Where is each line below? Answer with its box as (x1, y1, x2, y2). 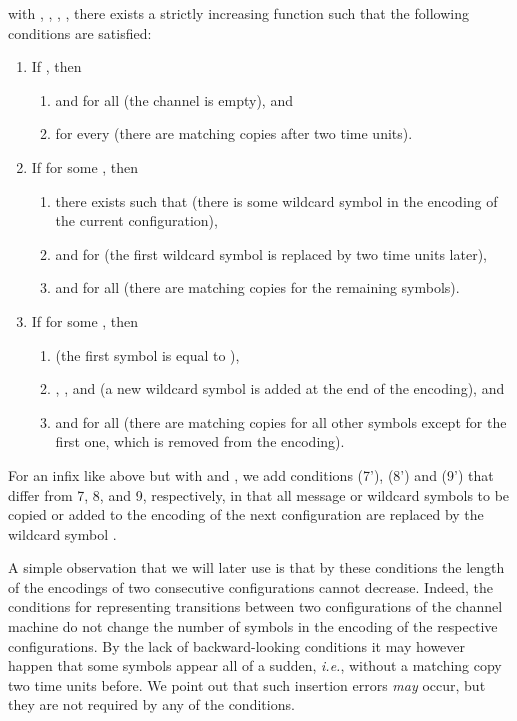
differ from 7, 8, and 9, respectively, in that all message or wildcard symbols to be (8, 484, 510, 505)
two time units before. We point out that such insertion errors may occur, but (8, 674, 486, 695)
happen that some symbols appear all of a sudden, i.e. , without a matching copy (8, 655, 502, 676)
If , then (31, 56, 82, 77)
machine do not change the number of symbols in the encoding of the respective (8, 616, 498, 637)
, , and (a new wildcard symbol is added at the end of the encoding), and (55, 378, 505, 399)
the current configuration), (55, 210, 218, 231)
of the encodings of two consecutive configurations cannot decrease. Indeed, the (8, 576, 493, 597)
